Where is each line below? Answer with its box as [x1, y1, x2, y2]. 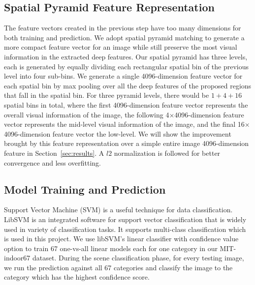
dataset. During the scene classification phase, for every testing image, [32, 253, 244, 263]
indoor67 [4, 253, 31, 263]
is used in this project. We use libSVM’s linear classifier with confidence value [4, 233, 239, 244]
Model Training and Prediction [4, 181, 166, 197]
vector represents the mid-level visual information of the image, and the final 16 [4, 119, 245, 129]
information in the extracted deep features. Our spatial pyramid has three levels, [4, 51, 248, 61]
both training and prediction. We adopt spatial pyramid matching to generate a [4, 32, 245, 42]
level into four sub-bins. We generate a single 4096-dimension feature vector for [4, 71, 243, 81]
